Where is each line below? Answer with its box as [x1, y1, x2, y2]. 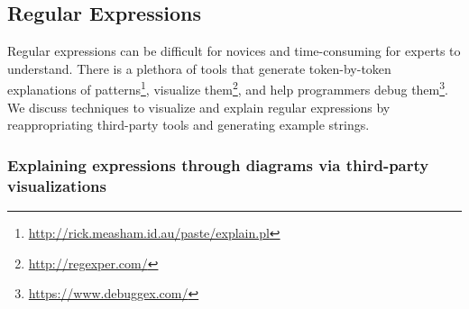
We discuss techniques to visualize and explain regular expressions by [7, 97, 391, 116]
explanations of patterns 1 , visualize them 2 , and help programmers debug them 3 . [7, 77, 448, 99]
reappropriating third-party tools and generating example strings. [7, 115, 370, 134]
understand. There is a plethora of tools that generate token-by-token [7, 59, 391, 77]
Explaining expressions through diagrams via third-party [7, 153, 429, 176]
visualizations [7, 174, 106, 196]
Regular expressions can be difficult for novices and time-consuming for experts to [7, 41, 461, 60]
